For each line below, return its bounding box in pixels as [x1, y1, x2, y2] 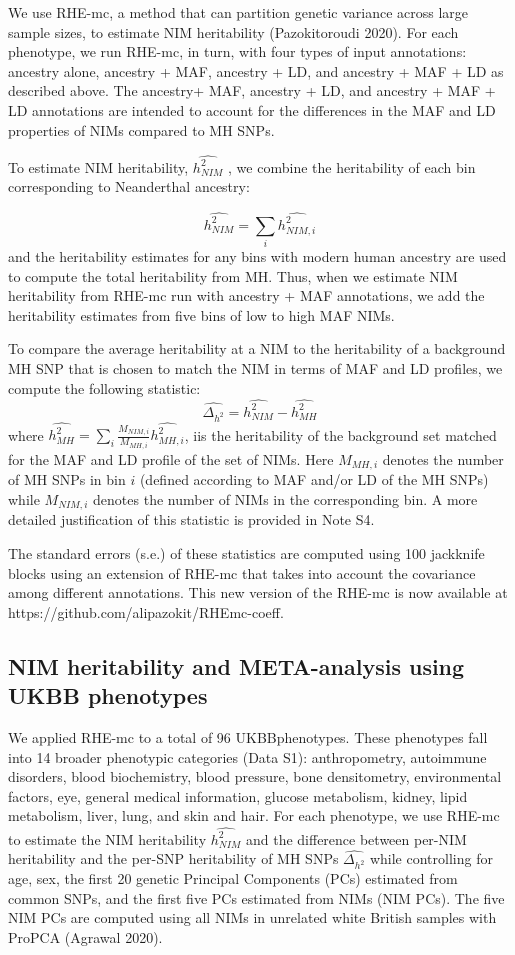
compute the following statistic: [8, 377, 201, 398]
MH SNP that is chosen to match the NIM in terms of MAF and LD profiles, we [8, 358, 503, 379]
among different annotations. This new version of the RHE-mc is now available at [8, 582, 508, 603]
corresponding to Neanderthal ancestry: [8, 176, 250, 197]
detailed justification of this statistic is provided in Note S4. [8, 509, 375, 530]
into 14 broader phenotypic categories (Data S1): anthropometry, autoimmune [8, 746, 487, 767]
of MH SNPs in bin [8, 469, 126, 490]
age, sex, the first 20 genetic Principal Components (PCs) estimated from [8, 868, 458, 889]
